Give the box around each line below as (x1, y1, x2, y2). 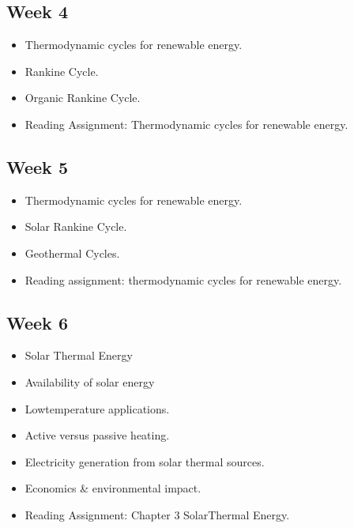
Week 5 (6, 154, 68, 179)
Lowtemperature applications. (24, 400, 170, 417)
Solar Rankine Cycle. (24, 218, 127, 235)
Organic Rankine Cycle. (24, 89, 141, 106)
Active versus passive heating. (24, 427, 170, 443)
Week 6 (6, 310, 68, 334)
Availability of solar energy (24, 373, 155, 390)
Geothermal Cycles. (24, 244, 120, 261)
